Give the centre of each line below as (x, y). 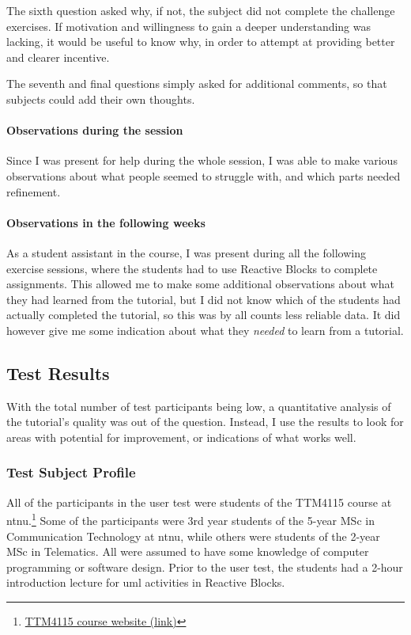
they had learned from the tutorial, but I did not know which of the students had (204, 299)
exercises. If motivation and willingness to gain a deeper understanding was (189, 26)
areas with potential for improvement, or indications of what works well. (181, 437)
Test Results (58, 373)
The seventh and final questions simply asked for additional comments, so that (197, 84)
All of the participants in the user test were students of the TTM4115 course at (199, 502)
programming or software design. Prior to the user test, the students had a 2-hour (205, 567)
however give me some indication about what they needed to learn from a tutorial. (205, 330)
